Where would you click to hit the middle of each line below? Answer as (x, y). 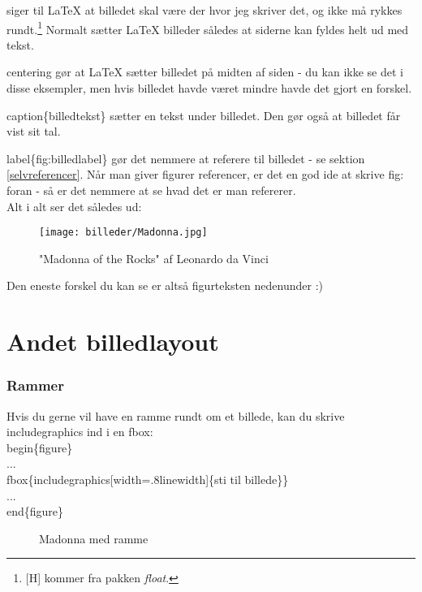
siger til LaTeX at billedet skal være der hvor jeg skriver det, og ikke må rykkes (205, 10)
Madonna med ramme (94, 538)
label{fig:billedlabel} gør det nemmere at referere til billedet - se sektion (186, 158)
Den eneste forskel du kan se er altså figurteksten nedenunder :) (165, 285)
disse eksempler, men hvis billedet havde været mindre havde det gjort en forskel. (209, 88)
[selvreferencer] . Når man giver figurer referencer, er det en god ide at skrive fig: (205, 174)
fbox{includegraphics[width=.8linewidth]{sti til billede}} (148, 479)
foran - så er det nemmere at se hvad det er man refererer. (151, 190)
